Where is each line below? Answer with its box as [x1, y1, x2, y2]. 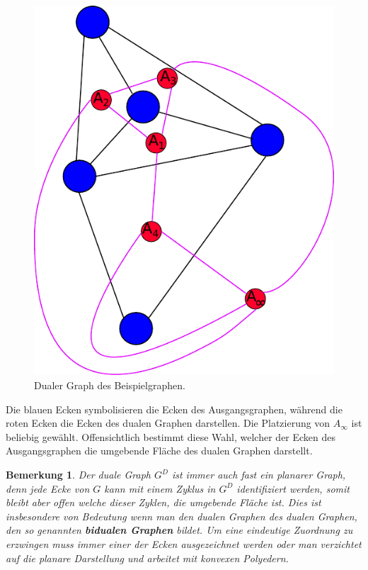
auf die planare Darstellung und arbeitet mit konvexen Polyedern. [6, 550, 289, 565]
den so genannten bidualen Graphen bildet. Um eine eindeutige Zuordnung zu [6, 522, 353, 537]
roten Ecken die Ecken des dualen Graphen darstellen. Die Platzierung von [6, 415, 330, 430]
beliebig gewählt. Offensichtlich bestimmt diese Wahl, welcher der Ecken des [6, 429, 336, 444]
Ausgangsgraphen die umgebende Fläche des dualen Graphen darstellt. [6, 443, 313, 458]
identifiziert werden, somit [236, 481, 350, 496]
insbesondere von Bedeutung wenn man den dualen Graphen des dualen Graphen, [6, 508, 357, 523]
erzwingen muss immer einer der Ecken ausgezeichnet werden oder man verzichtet [6, 536, 362, 551]
